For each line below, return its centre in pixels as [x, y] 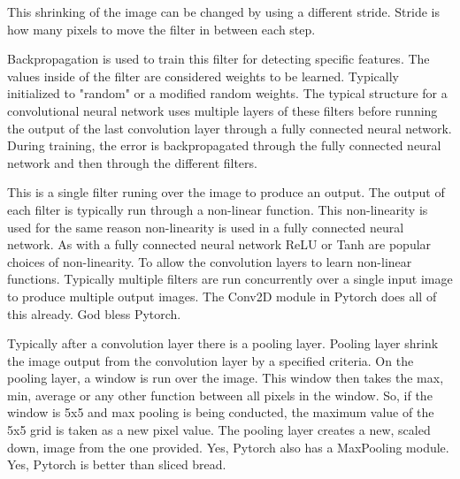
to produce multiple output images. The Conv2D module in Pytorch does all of [222, 296]
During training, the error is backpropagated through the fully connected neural [224, 145]
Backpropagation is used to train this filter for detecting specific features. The [218, 59]
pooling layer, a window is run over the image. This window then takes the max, [226, 378]
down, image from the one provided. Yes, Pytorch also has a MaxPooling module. [228, 447]
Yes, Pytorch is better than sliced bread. [117, 464]
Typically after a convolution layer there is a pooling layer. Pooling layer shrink [223, 343]
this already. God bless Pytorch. [94, 313]
